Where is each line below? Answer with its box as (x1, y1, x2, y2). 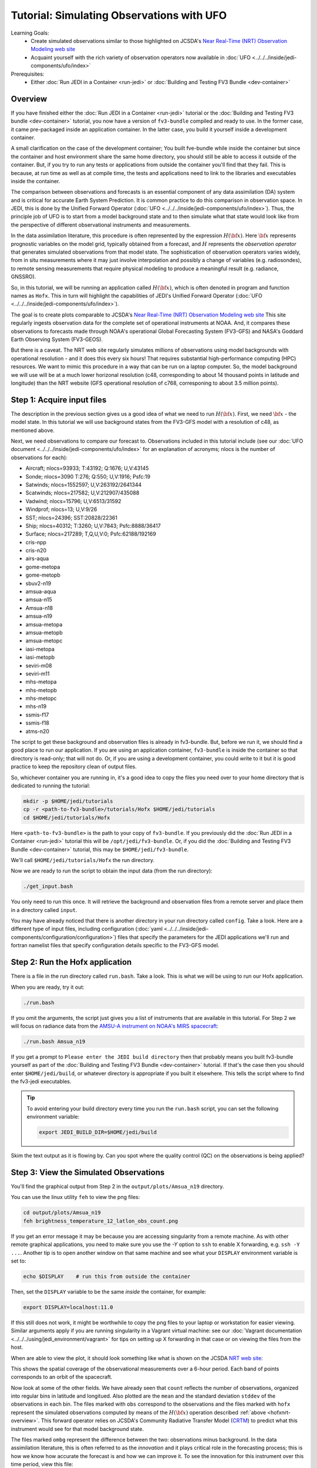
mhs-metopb (25, 686, 57, 693)
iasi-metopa (25, 645, 55, 652)
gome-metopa (25, 563, 60, 570)
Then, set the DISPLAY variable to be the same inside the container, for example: (11, 1288, 207, 1295)
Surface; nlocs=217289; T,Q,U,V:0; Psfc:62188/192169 (25, 530, 157, 537)
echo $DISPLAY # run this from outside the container (23, 1273, 191, 1280)
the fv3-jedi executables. (11, 1078, 72, 1085)
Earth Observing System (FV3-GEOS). (11, 335, 103, 343)
